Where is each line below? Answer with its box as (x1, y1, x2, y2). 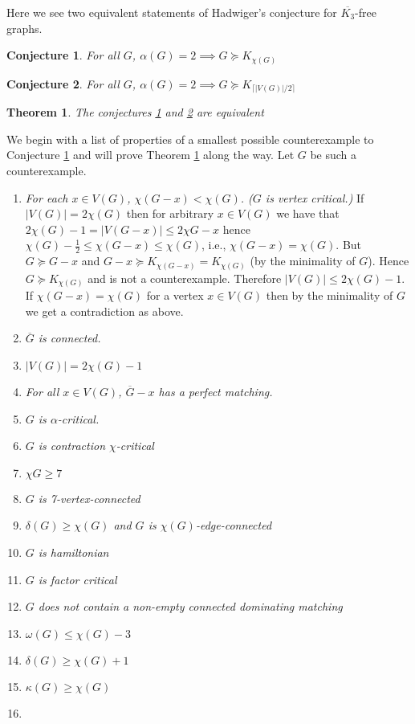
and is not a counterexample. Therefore (87, 269, 282, 286)
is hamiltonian (38, 543, 109, 560)
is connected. (38, 329, 101, 346)
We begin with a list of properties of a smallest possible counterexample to (6, 130, 374, 147)
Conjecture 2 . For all (6, 75, 120, 92)
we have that (276, 205, 340, 222)
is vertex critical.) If (265, 189, 364, 206)
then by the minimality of (266, 287, 393, 304)
